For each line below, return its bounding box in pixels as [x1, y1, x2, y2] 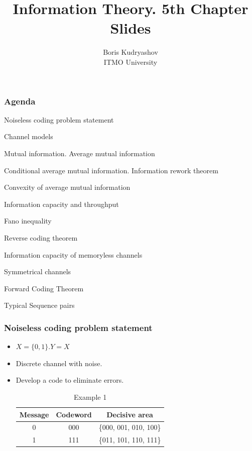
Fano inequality [4, 215, 52, 226]
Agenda [4, 94, 36, 107]
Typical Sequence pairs [4, 300, 75, 310]
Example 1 [74, 391, 107, 402]
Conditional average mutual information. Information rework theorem [4, 165, 218, 175]
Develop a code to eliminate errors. [16, 375, 124, 385]
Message [19, 409, 49, 419]
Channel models [4, 131, 53, 142]
